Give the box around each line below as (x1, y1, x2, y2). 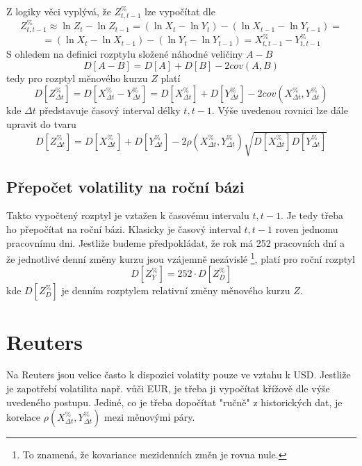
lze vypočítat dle (145, 4, 215, 18)
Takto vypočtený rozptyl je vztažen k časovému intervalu (6, 208, 249, 223)
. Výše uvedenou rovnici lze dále (211, 103, 348, 118)
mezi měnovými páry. (104, 410, 195, 424)
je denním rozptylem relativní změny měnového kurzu (61, 283, 290, 298)
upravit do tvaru (6, 116, 76, 131)
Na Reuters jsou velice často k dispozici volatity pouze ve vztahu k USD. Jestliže (6, 367, 351, 382)
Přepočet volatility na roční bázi (6, 175, 245, 197)
